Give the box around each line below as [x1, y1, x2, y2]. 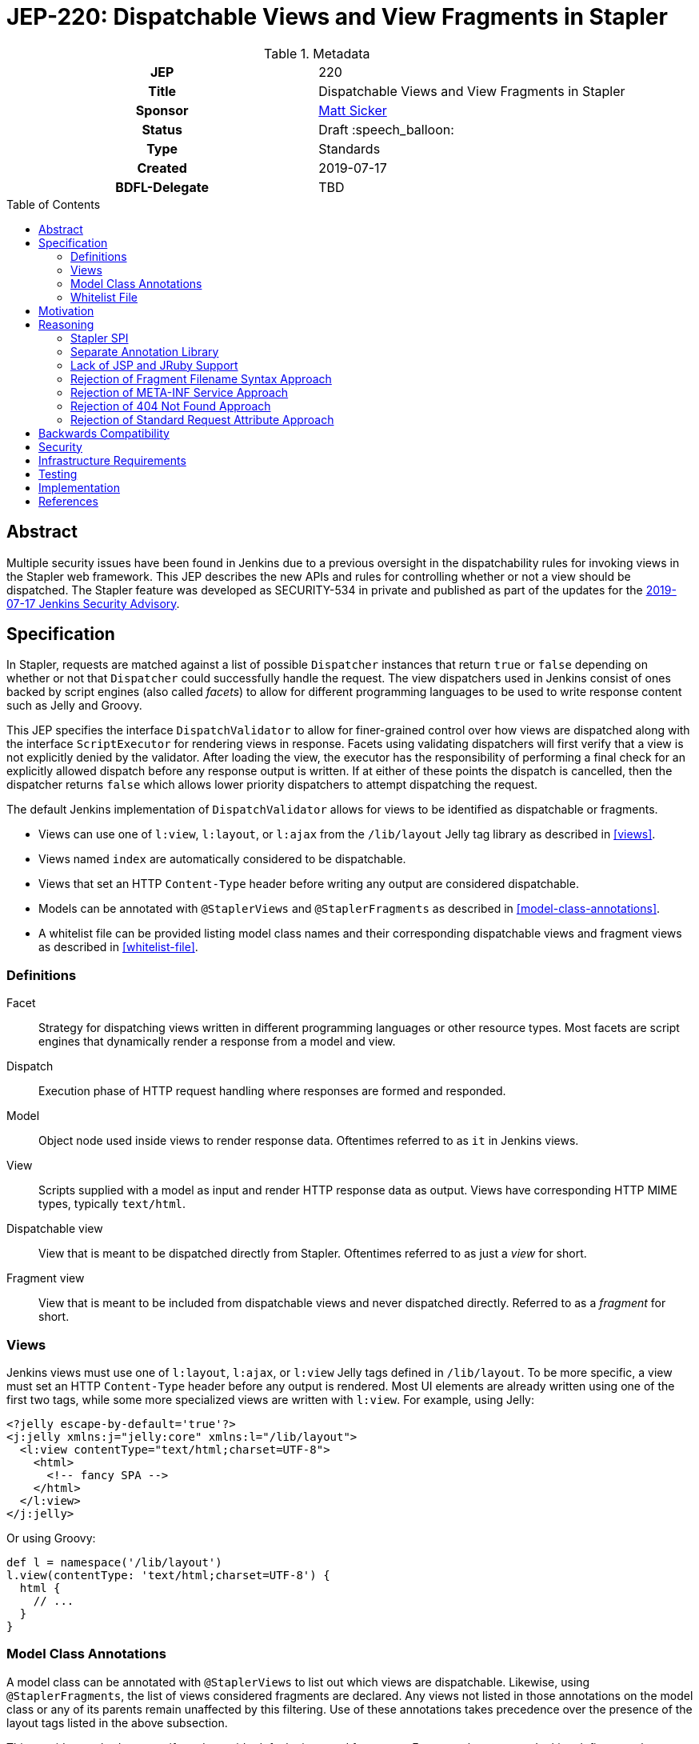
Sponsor [135, 102, 189, 118]
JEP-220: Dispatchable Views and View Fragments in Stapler [6, 3, 668, 30]
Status [142, 121, 182, 138]
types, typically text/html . [38, 1197, 186, 1211]
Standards [318, 140, 381, 157]
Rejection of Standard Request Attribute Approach [70, 412, 334, 426]
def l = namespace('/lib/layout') [6, 1555, 222, 1569]
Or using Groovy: [6, 1530, 96, 1545]
